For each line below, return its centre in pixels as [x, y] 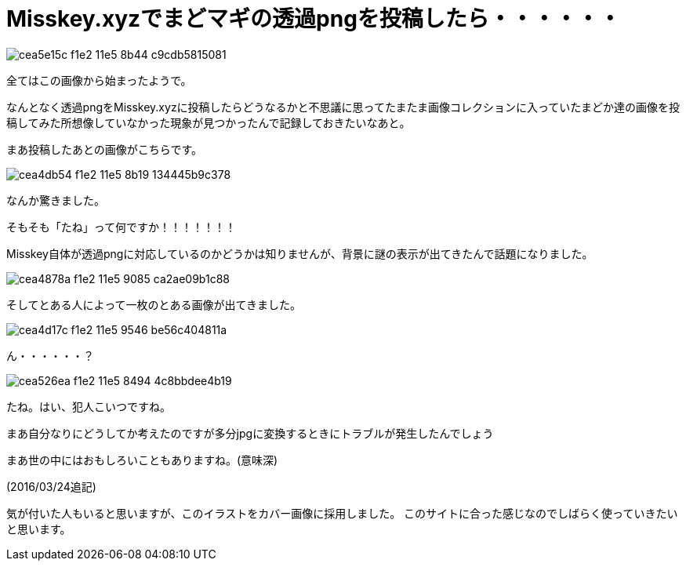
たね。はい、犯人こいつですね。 [89, 406]
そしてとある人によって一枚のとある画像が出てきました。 [154, 304]
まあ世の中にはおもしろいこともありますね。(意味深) [142, 460]
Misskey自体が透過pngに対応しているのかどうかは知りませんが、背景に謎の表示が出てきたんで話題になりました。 [300, 253]
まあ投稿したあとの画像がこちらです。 [105, 149]
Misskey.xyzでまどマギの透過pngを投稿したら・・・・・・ [314, 19]
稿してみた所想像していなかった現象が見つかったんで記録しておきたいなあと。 [209, 122]
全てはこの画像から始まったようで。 [99, 80]
